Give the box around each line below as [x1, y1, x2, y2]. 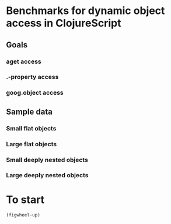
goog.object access [6, 89, 64, 97]
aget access [6, 57, 42, 66]
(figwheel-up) [6, 212, 41, 218]
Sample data [6, 106, 53, 116]
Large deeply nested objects [6, 171, 89, 180]
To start [6, 193, 45, 206]
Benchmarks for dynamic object [6, 4, 165, 18]
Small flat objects [6, 124, 57, 132]
